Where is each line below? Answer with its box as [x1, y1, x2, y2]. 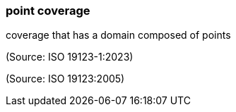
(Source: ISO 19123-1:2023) [6, 51, 134, 63]
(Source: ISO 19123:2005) [6, 73, 125, 85]
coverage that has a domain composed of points [6, 29, 231, 42]
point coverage [6, 4, 90, 18]
